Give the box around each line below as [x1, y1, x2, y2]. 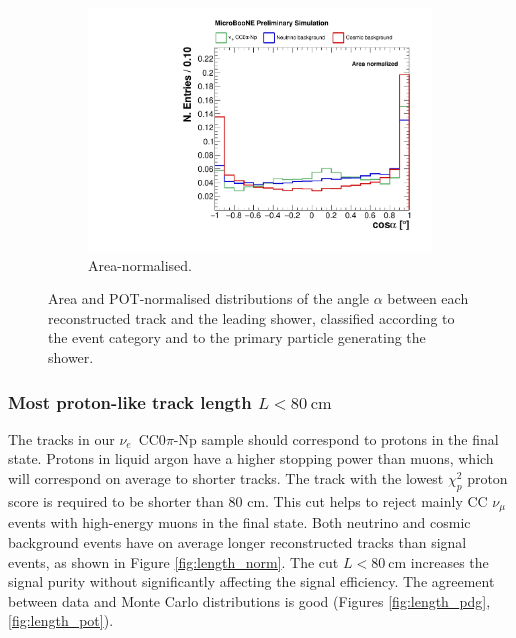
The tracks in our [8, 428, 115, 449]
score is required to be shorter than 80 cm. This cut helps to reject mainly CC [8, 490, 488, 511]
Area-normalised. [88, 254, 192, 275]
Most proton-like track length [8, 389, 252, 414]
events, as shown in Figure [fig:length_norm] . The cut [8, 551, 339, 572]
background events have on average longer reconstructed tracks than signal [8, 531, 467, 552]
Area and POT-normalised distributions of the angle [48, 288, 370, 309]
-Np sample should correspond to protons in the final [173, 428, 499, 449]
